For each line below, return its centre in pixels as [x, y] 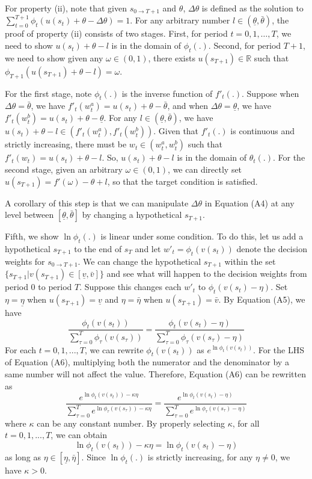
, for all [246, 423]
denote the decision [272, 249]
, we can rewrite [114, 349]
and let [148, 249]
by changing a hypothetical [132, 215]
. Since [94, 456]
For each [20, 349]
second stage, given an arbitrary [64, 169]
